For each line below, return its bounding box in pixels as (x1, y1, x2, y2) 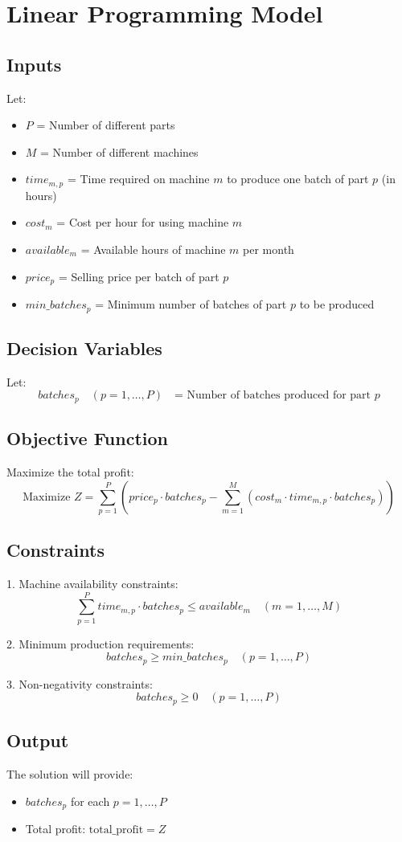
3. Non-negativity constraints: (6, 675, 153, 692)
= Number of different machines (40, 143, 199, 160)
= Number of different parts (36, 116, 175, 133)
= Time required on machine (67, 170, 210, 187)
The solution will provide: (6, 766, 133, 783)
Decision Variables (6, 335, 162, 360)
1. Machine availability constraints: (6, 575, 178, 592)
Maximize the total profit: (6, 463, 134, 480)
